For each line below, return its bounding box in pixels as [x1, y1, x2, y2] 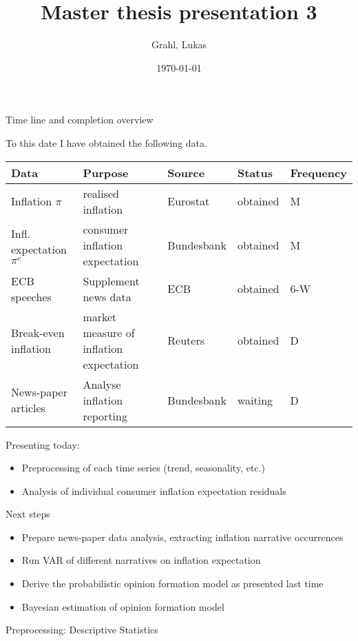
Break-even [11, 324, 65, 340]
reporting [83, 407, 127, 424]
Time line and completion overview [6, 112, 154, 127]
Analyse [83, 376, 121, 392]
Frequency [290, 164, 347, 181]
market [83, 308, 117, 325]
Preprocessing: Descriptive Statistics [6, 622, 158, 637]
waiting [237, 391, 273, 408]
